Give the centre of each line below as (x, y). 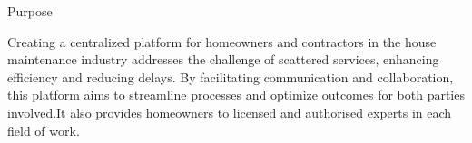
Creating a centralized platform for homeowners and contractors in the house (222, 41)
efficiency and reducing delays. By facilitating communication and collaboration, (231, 76)
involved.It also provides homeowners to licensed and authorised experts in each (230, 112)
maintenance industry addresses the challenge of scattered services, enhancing (223, 59)
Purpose (30, 11)
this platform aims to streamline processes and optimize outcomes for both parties (236, 95)
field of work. (44, 130)
